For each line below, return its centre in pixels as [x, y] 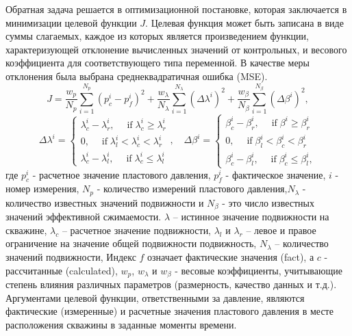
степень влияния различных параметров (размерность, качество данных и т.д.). [171, 284]
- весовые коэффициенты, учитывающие [259, 270]
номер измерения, [42, 189]
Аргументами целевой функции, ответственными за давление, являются [155, 297]
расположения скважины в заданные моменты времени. [121, 324]
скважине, [26, 230]
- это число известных [268, 202]
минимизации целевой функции [71, 22]
